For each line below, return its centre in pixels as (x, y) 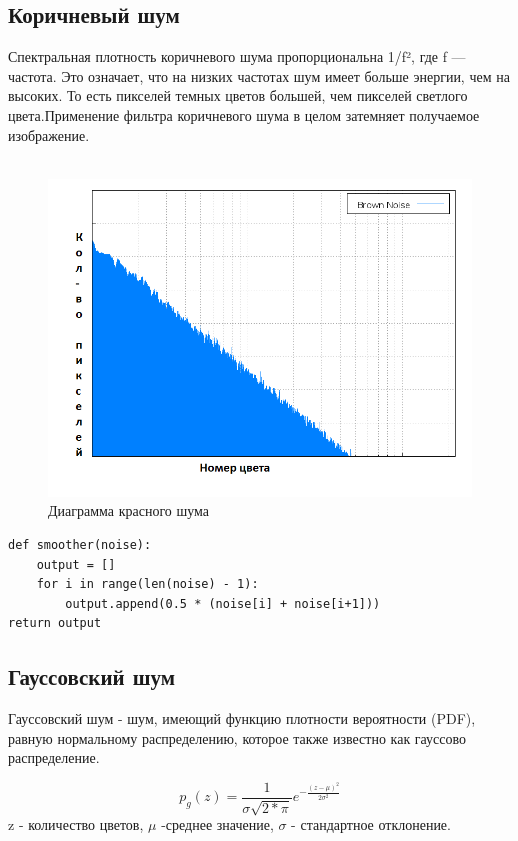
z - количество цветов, (76, 824)
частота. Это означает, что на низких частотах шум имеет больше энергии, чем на (259, 75)
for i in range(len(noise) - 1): (147, 584)
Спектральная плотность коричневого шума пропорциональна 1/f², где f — (237, 56)
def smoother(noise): (80, 544)
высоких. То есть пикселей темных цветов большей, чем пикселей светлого (238, 95)
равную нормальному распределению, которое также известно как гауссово (237, 737)
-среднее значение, (217, 824)
